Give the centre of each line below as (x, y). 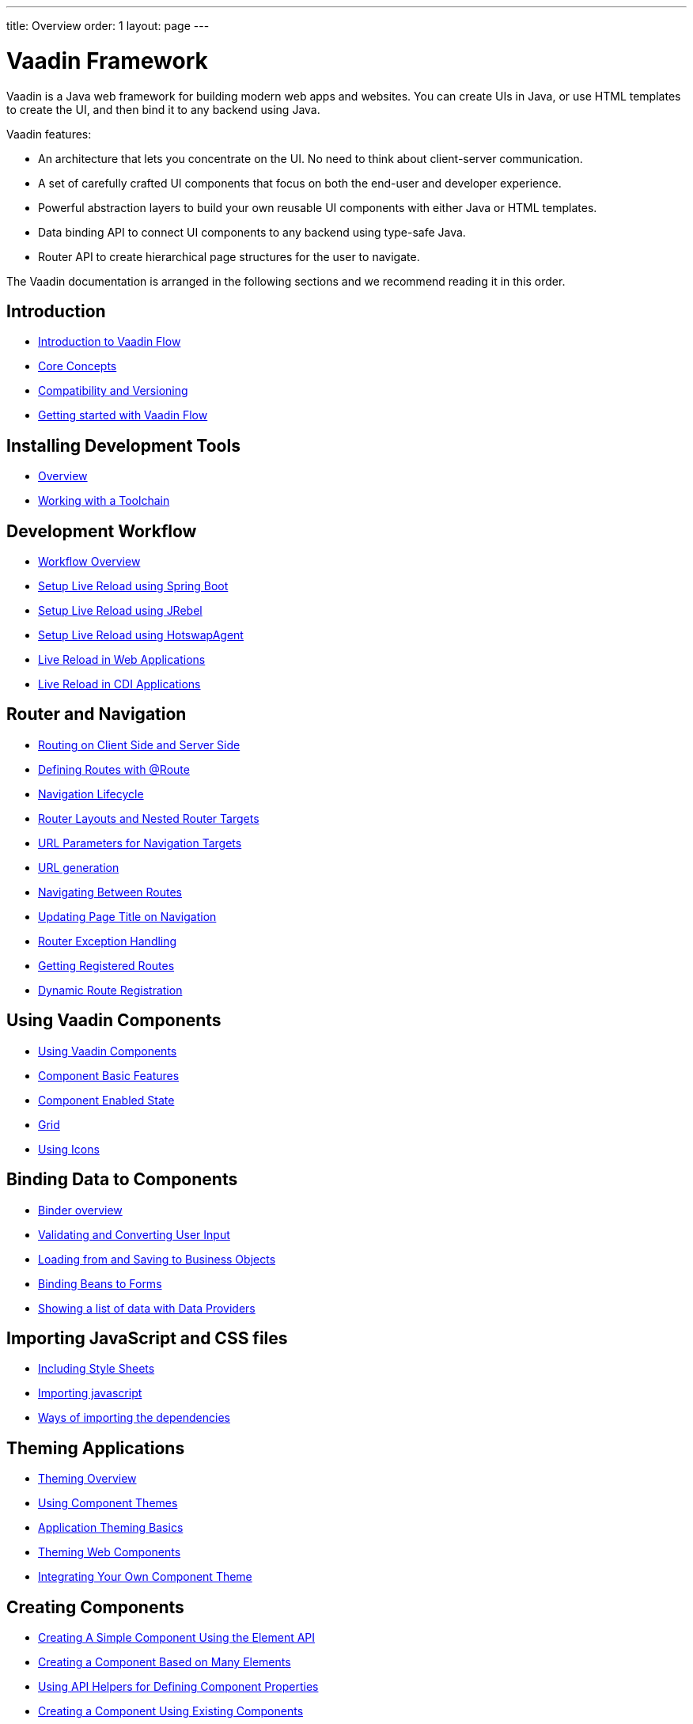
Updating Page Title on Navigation (127, 916)
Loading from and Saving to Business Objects (157, 1259)
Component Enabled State (106, 1100)
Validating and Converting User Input (134, 1234)
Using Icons (69, 1149)
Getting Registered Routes (106, 965)
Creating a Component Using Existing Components (171, 1711)
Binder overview (80, 1210)
